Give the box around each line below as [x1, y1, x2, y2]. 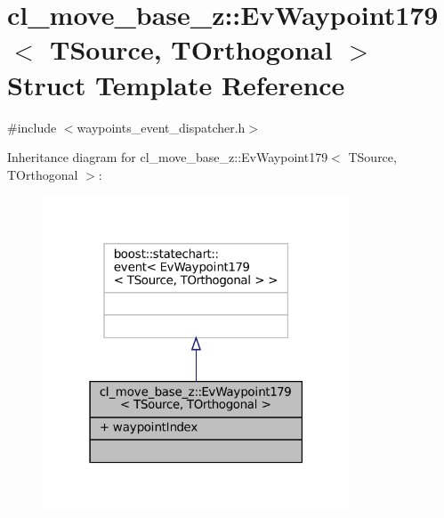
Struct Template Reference [7, 66, 345, 102]
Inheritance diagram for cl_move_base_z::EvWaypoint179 [7, 148, 328, 166]
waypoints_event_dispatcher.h [77, 117, 246, 136]
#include [7, 117, 57, 136]
